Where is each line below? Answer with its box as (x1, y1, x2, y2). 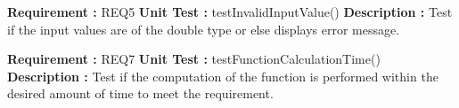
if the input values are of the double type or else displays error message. (7, 19, 400, 38)
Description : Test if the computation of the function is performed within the (7, 66, 439, 85)
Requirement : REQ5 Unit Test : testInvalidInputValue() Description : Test (7, 3, 453, 20)
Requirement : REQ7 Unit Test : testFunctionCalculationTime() (7, 50, 381, 68)
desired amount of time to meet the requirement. (7, 84, 274, 103)
